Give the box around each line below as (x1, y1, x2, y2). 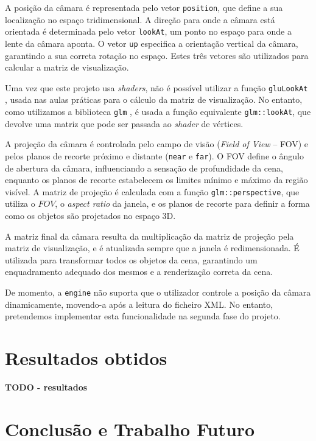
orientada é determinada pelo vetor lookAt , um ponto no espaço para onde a (5, 25, 292, 38)
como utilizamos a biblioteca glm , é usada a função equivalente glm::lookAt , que (5, 105, 311, 117)
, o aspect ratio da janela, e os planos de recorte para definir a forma (55, 197, 310, 210)
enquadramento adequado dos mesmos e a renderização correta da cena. (5, 265, 273, 278)
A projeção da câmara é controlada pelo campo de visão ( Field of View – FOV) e (5, 137, 309, 150)
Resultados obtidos (5, 345, 167, 370)
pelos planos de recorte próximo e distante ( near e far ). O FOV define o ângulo (5, 149, 304, 162)
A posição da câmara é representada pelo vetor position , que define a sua (5, 1, 283, 13)
